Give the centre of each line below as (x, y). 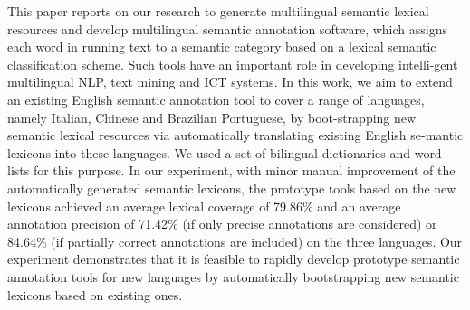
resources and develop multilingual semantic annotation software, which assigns (227, 28)
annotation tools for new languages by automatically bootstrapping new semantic (233, 276)
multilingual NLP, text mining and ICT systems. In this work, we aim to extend (230, 82)
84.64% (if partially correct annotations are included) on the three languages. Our (235, 241)
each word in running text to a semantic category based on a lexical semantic (222, 47)
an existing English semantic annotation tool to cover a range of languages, (216, 99)
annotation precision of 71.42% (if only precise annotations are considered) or (222, 224)
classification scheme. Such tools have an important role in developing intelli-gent (233, 64)
